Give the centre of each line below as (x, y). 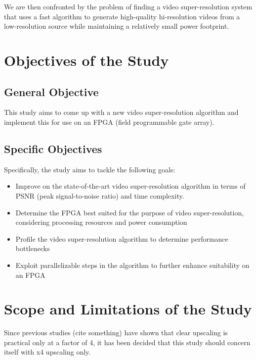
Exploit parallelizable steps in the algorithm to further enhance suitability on (132, 265)
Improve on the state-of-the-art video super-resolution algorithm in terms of (130, 186)
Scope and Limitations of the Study (128, 309)
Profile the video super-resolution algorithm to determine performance (122, 238)
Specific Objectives (53, 148)
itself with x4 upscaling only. (47, 352)
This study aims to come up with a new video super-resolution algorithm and (121, 112)
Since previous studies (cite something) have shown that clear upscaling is (116, 333)
